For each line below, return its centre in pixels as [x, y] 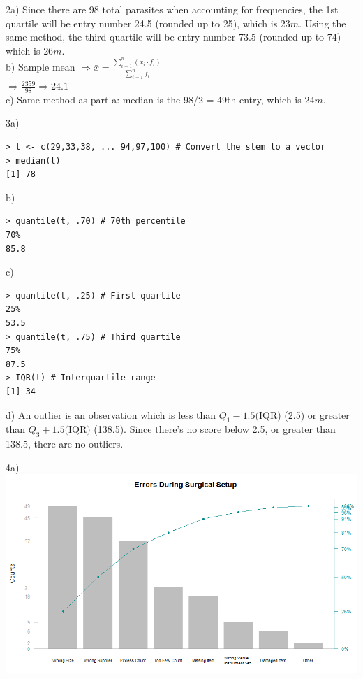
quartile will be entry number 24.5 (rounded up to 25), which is [142, 23]
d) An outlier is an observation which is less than [111, 414]
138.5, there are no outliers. [65, 444]
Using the [325, 23]
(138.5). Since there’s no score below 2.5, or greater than [215, 429]
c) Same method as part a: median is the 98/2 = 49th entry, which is [154, 99]
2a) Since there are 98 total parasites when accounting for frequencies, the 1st [172, 9]
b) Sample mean [40, 67]
